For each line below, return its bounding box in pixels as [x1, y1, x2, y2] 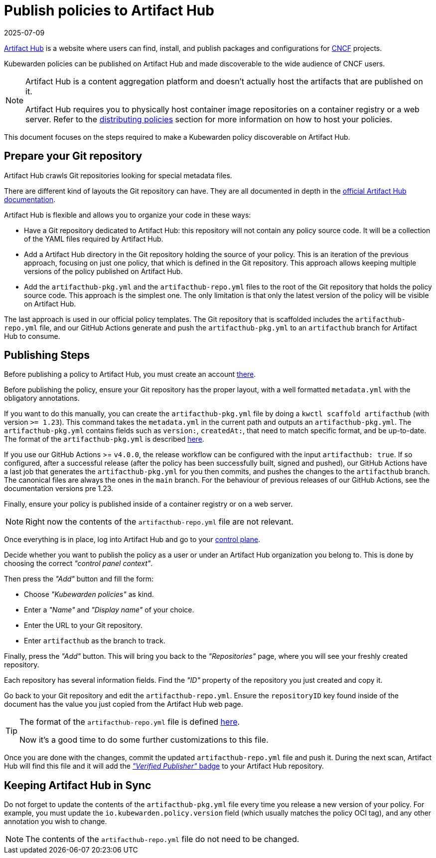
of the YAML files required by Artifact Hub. [24, 234, 163, 243]
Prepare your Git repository [4, 150, 143, 163]
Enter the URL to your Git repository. [24, 621, 143, 630]
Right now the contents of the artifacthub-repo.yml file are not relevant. [25, 517, 293, 527]
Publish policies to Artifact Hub [4, 2, 214, 19]
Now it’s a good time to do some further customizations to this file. [19, 735, 269, 745]
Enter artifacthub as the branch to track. [24, 636, 165, 645]
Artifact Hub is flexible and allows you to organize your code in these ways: [4, 210, 251, 219]
